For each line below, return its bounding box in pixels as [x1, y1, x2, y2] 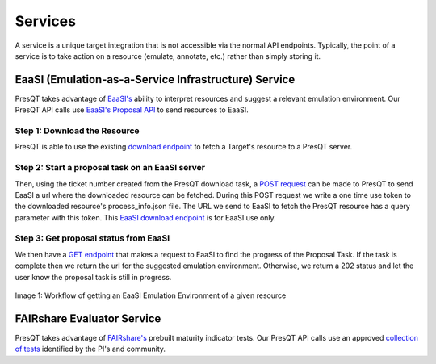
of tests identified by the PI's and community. [15, 344, 166, 354]
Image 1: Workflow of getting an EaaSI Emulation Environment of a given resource [15, 291, 287, 300]
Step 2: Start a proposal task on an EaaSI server [15, 162, 206, 174]
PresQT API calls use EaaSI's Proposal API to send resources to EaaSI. [15, 105, 249, 115]
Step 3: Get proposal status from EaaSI [15, 232, 170, 244]
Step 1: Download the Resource [15, 125, 140, 136]
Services [15, 12, 77, 30]
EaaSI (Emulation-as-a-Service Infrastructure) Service [15, 73, 296, 86]
